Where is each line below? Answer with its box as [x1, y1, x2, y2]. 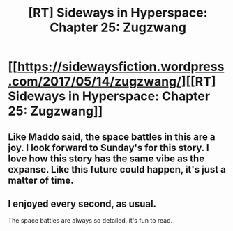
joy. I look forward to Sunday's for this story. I [8, 141, 209, 154]
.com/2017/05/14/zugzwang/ [8, 74, 182, 90]
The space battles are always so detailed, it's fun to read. [8, 216, 173, 225]
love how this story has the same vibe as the [8, 152, 205, 164]
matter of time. [8, 174, 74, 186]
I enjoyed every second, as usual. [8, 198, 156, 209]
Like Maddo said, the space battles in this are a [8, 131, 216, 143]
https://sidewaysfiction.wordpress [17, 59, 225, 74]
